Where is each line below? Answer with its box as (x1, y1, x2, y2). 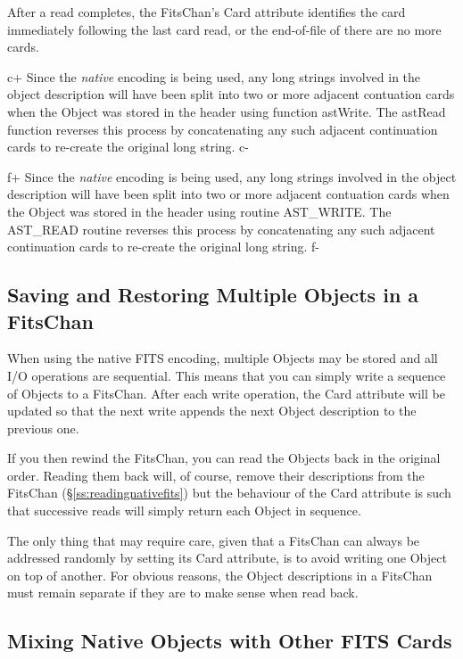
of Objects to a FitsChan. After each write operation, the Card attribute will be (7, 383, 445, 402)
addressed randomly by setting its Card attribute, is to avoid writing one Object (7, 548, 447, 567)
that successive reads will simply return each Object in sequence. (7, 501, 361, 520)
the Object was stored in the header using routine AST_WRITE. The (7, 202, 392, 220)
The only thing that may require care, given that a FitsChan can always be (7, 531, 420, 549)
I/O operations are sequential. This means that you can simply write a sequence (7, 366, 446, 384)
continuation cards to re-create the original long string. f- (7, 237, 319, 256)
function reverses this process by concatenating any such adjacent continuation (7, 119, 438, 138)
